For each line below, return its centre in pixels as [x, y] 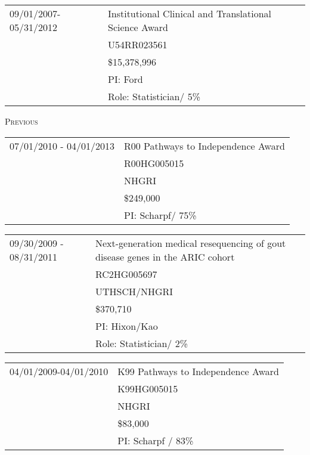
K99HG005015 [148, 388]
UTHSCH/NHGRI [134, 291]
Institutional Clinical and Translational [190, 13]
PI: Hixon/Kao [126, 326]
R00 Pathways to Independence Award [204, 146]
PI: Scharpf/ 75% [160, 215]
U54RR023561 [138, 44]
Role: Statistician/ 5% [154, 96]
